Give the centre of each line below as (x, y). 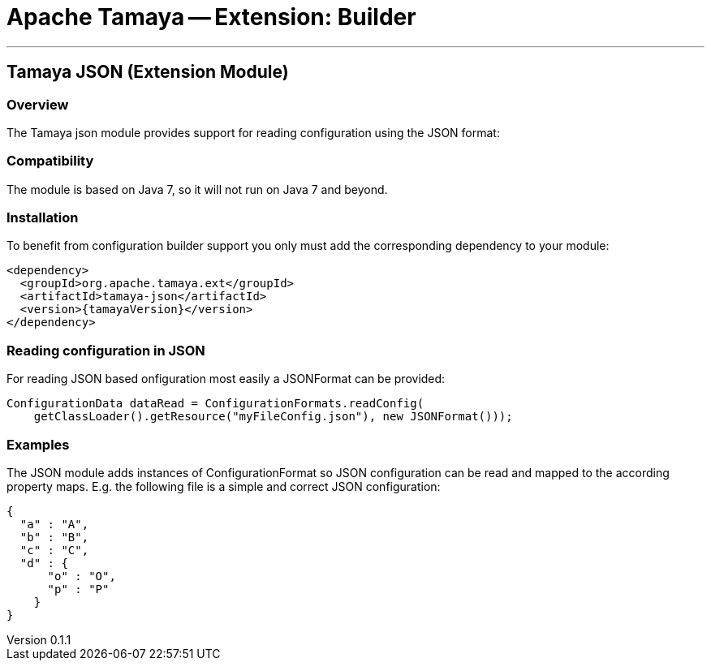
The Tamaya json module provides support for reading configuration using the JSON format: (253, 132)
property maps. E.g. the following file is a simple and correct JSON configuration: (224, 486)
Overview (38, 104)
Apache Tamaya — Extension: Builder (211, 17)
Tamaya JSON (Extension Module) (148, 72)
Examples (38, 444)
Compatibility (50, 161)
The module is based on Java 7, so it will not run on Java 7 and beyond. (197, 189)
